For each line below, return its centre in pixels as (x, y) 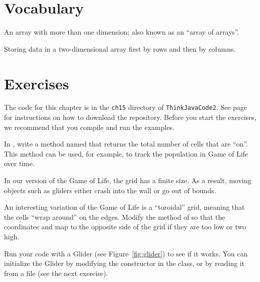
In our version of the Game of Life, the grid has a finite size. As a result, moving (128, 180)
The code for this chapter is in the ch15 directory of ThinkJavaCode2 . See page (126, 107)
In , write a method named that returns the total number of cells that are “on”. (126, 144)
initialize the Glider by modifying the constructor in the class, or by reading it (124, 263)
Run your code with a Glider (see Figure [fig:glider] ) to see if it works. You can (126, 253)
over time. (20, 163)
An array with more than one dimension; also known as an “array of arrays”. (122, 32)
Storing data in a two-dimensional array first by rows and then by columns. (120, 48)
